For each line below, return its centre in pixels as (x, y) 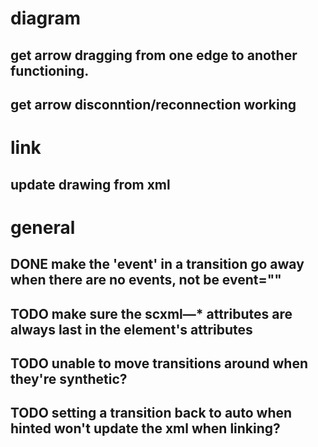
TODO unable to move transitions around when (159, 363)
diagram (46, 18)
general (43, 227)
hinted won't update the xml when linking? (145, 428)
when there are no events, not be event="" (146, 280)
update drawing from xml (90, 184)
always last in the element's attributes (131, 329)
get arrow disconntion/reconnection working (153, 104)
